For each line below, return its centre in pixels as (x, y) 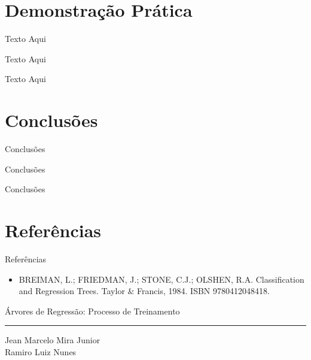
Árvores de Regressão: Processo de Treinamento (92, 311)
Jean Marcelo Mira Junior (53, 340)
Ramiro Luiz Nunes (41, 351)
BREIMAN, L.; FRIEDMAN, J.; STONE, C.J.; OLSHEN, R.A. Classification (161, 279)
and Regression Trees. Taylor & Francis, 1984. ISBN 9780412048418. (144, 291)
